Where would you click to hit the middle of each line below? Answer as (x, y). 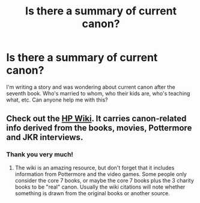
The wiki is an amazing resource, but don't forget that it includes (95, 168)
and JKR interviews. (45, 137)
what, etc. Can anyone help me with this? (57, 100)
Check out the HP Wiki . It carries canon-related (96, 119)
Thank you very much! (40, 154)
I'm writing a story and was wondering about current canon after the (91, 87)
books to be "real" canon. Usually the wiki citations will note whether (100, 187)
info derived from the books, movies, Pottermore (99, 128)
